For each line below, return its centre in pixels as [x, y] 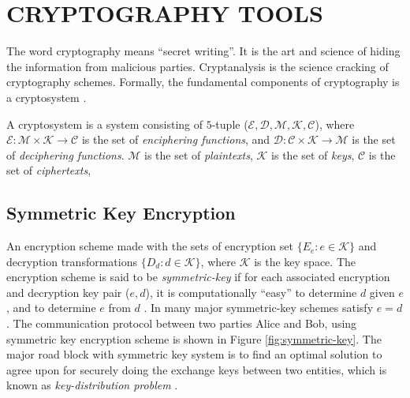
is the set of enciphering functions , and [176, 139]
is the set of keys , [313, 154]
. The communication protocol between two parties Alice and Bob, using [182, 323]
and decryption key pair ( [68, 292]
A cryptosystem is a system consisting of [105, 124]
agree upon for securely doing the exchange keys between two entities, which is [197, 369]
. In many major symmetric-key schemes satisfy [259, 308]
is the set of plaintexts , [198, 154]
